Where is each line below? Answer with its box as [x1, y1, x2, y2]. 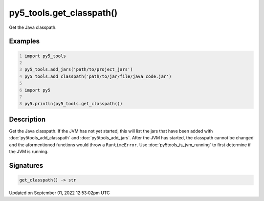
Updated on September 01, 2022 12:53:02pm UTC [9, 190, 110, 196]
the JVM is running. [9, 148, 49, 154]
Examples [9, 37, 40, 45]
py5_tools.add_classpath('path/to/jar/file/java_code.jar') [24, 73, 172, 79]
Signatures [9, 161, 44, 170]
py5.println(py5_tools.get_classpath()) [24, 101, 123, 107]
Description [9, 115, 46, 123]
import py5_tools [24, 53, 66, 59]
